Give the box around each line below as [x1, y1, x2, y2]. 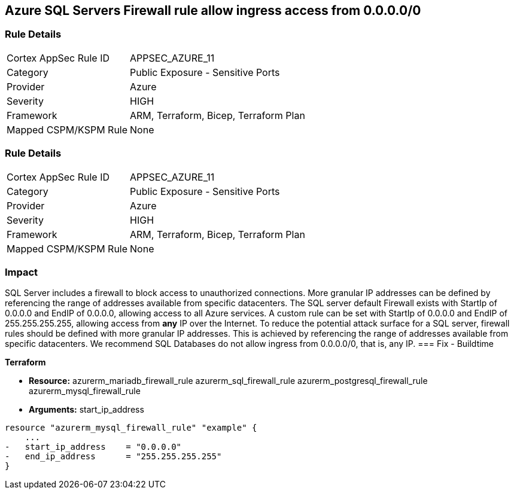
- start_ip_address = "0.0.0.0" [5, 442, 182, 452]
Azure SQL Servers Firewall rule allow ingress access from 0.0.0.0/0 [5, 3, 421, 18]
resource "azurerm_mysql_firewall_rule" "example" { [5, 423, 257, 433]
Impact [5, 266, 38, 278]
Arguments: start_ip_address [29, 404, 144, 415]
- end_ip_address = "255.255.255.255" [5, 452, 222, 462]
